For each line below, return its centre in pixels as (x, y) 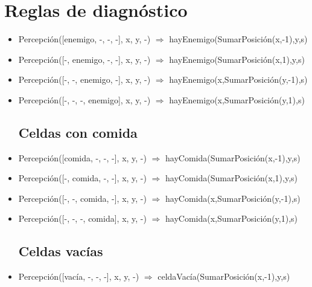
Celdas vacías (61, 251)
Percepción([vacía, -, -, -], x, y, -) (79, 276)
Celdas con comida (78, 132)
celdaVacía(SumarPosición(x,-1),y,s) (224, 276)
